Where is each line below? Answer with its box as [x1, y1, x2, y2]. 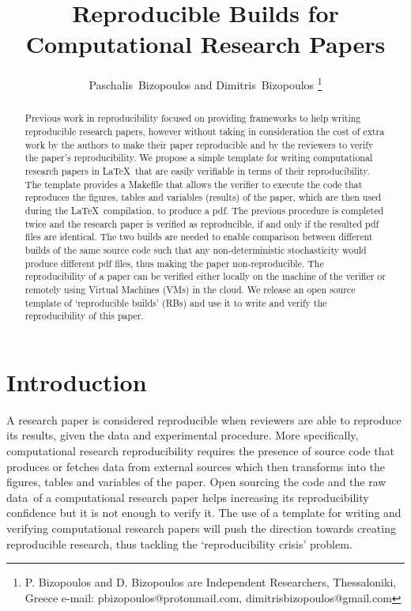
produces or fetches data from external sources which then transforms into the [6, 458, 386, 474]
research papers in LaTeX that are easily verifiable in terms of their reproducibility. [25, 164, 370, 177]
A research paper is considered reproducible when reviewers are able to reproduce [6, 411, 402, 428]
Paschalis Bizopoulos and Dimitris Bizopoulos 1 [89, 74, 322, 92]
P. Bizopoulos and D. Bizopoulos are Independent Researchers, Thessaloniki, [25, 574, 397, 590]
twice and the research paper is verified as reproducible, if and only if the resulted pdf [25, 217, 379, 230]
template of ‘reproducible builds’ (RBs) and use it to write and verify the [25, 296, 327, 309]
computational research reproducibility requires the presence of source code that [6, 442, 395, 458]
